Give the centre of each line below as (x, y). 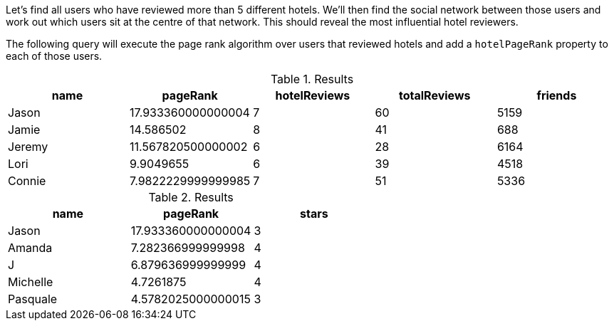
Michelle (31, 282)
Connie (27, 181)
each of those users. (54, 56)
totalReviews (435, 95)
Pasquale (33, 299)
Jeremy (28, 147)
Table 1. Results (312, 79)
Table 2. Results (191, 197)
